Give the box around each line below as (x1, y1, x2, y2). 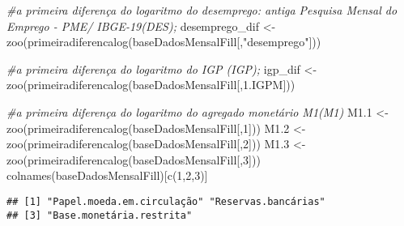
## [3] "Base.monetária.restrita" (6, 209, 193, 221)
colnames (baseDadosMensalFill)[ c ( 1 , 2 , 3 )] (6, 167, 208, 184)
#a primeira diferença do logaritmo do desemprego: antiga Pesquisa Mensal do (6, 2, 398, 18)
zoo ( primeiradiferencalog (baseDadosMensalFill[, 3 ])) (6, 151, 261, 168)
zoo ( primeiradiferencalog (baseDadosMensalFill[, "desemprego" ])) (6, 33, 321, 50)
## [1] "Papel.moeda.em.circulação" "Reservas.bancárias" (6, 195, 325, 207)
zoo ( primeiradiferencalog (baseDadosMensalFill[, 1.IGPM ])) (6, 76, 296, 93)
